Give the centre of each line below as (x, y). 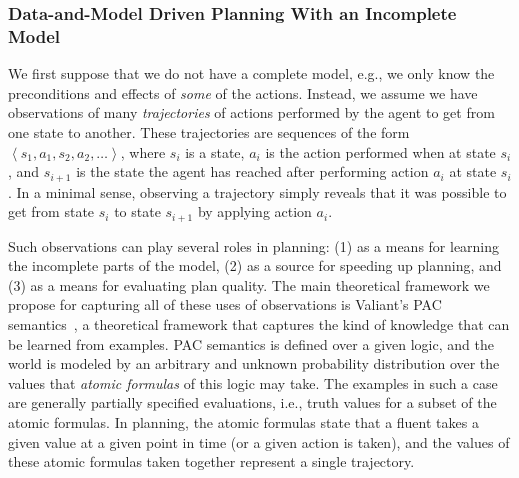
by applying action (254, 211)
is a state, (215, 151)
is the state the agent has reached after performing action (252, 171)
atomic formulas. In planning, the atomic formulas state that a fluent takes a (243, 421)
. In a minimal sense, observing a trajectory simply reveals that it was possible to (257, 191)
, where (143, 151)
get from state (51, 211)
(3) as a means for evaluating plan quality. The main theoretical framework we (249, 284)
